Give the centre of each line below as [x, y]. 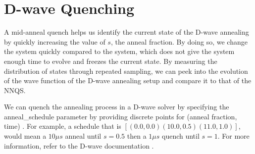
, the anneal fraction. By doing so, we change [179, 41]
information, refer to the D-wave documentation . [79, 145]
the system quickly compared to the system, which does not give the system [119, 51]
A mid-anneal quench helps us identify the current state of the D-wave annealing [127, 32]
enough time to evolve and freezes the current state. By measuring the [111, 61]
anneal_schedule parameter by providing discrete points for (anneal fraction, [121, 116]
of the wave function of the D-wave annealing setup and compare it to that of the [128, 80]
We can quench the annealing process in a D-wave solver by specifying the [117, 107]
